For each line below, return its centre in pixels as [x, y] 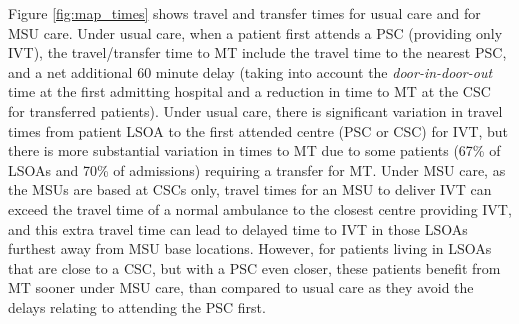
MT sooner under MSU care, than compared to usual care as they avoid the [241, 287]
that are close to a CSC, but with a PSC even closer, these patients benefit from [254, 267]
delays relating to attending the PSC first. [137, 306]
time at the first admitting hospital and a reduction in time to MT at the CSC [249, 91]
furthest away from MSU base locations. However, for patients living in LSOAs [250, 248]
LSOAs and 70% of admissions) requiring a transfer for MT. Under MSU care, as [257, 169]
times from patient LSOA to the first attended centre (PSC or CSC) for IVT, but [258, 130]
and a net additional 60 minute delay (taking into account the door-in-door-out [250, 71]
